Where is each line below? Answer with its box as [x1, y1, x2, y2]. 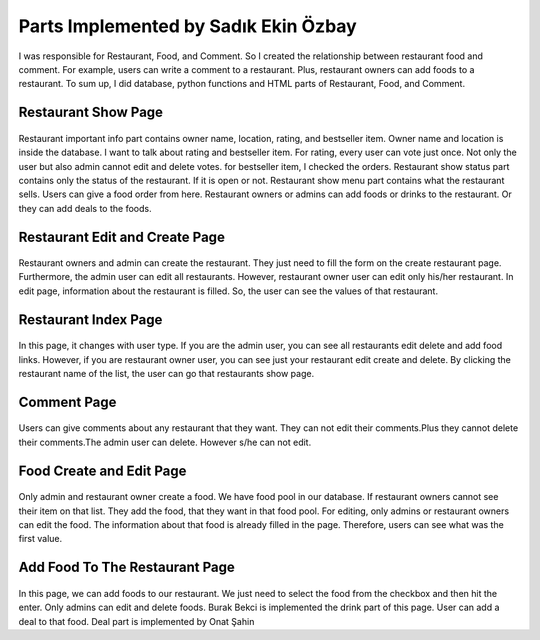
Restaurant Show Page [18, 104, 164, 121]
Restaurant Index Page [18, 311, 163, 328]
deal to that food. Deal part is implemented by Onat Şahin [18, 615, 255, 627]
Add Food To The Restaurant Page [18, 559, 235, 576]
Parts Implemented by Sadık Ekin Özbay [18, 15, 357, 37]
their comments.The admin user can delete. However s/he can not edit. [18, 436, 312, 448]
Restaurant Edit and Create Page [18, 228, 225, 245]
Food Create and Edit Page [18, 462, 187, 479]
